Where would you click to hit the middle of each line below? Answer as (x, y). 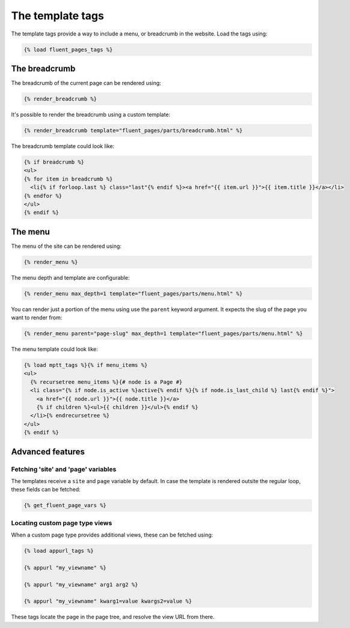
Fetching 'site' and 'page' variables (64, 469)
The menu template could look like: (55, 349)
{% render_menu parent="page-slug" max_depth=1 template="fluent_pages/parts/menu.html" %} (163, 334)
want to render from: (37, 318)
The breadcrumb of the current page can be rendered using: (86, 83)
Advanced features (48, 451)
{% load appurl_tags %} (59, 551)
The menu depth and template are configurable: (70, 277)
